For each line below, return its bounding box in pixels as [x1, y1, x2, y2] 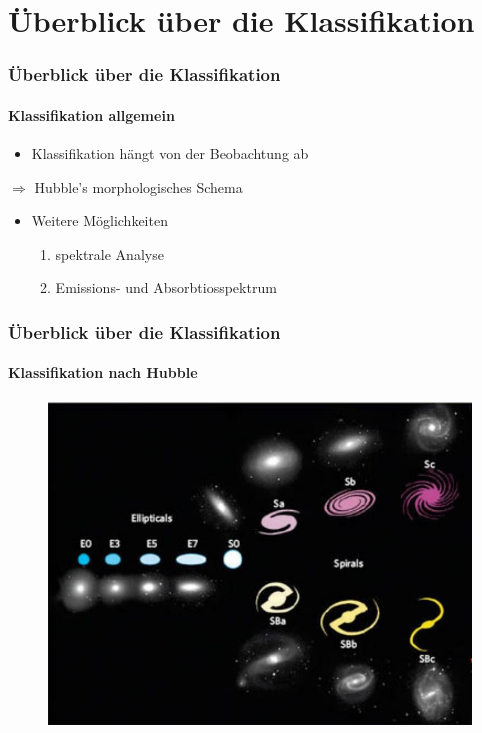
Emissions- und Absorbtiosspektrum [55, 277, 277, 298]
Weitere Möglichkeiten [31, 210, 168, 231]
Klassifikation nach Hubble [8, 362, 198, 383]
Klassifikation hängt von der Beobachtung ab [31, 143, 309, 164]
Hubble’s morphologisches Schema [34, 176, 243, 197]
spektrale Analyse [55, 243, 164, 264]
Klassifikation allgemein [8, 104, 175, 125]
